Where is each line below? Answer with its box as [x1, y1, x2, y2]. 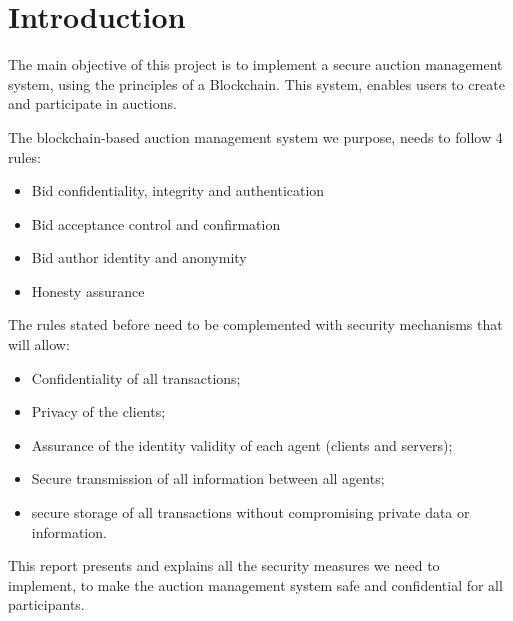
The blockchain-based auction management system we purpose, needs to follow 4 [8, 126, 503, 147]
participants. [8, 594, 85, 615]
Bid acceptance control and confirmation [31, 213, 281, 234]
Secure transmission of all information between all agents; [31, 468, 385, 489]
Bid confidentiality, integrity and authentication [31, 180, 325, 201]
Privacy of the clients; [31, 401, 166, 422]
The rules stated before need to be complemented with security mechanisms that [8, 314, 503, 335]
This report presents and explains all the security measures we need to [8, 555, 440, 576]
